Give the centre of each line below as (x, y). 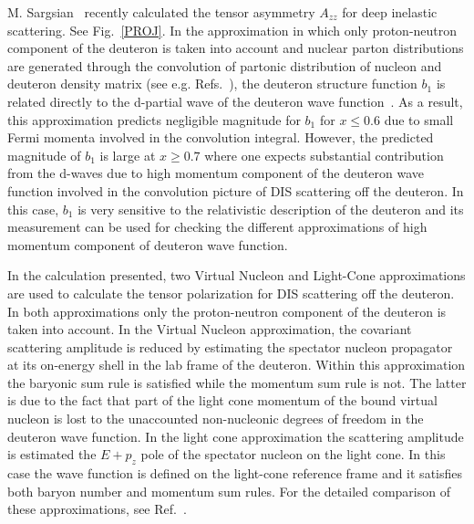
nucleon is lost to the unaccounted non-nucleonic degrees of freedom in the (216, 419)
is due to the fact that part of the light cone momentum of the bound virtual (222, 400)
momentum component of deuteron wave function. (148, 244)
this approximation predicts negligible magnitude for (154, 119)
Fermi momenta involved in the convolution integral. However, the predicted (221, 137)
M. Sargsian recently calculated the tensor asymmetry (161, 12)
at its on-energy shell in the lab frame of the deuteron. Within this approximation (237, 365)
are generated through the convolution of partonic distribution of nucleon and (225, 65)
